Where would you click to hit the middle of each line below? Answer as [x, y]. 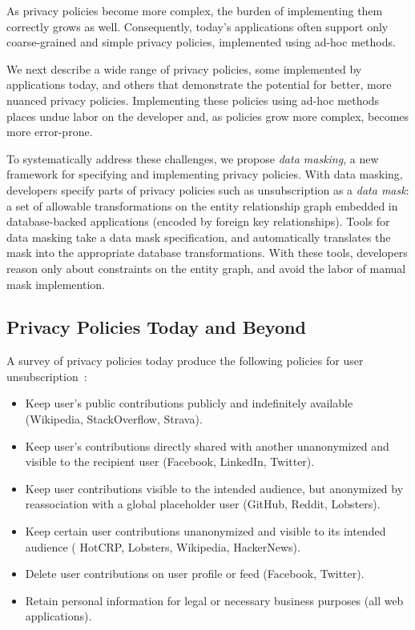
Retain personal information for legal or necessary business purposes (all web [214, 600]
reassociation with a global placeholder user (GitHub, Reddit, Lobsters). [203, 504]
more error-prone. [50, 132]
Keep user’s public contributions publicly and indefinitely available [189, 403]
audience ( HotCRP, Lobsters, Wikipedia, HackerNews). [163, 546]
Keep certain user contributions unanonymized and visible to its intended [205, 531]
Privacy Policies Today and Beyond [156, 327]
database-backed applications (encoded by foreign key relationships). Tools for [198, 221]
